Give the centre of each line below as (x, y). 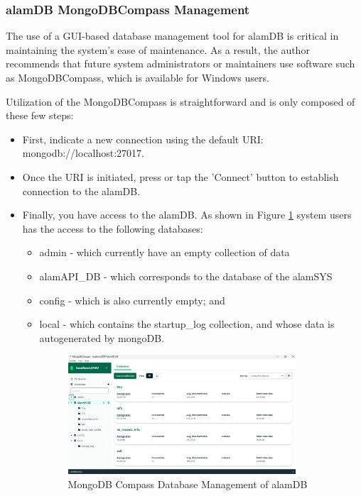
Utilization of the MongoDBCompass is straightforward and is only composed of (180, 101)
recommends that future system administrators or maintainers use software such (180, 64)
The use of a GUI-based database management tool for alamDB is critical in (172, 36)
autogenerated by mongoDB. (102, 337)
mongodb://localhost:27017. (83, 153)
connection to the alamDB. (81, 191)
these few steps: (40, 115)
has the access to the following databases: (113, 228)
